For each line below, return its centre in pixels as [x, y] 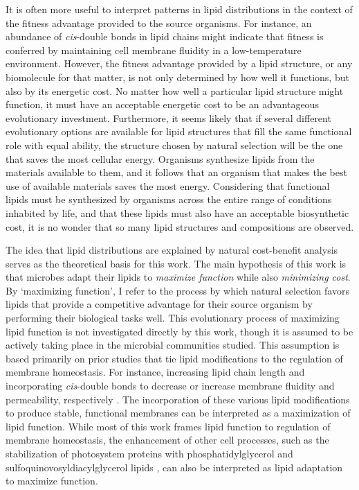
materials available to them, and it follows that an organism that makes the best [176, 172]
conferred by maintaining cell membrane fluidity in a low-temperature [154, 50]
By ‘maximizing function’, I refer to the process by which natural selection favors [177, 290]
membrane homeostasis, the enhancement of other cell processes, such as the [167, 440]
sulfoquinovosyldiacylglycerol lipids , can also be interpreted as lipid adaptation [174, 467]
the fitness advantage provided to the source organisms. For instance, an [159, 23]
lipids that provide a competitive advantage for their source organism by [159, 304]
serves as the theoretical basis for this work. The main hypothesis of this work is [176, 263]
